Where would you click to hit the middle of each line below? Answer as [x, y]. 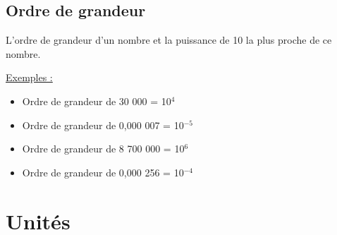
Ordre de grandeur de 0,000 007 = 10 [103, 125]
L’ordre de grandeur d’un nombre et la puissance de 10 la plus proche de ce [169, 40]
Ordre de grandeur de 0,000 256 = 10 [103, 172]
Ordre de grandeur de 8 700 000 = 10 [103, 149]
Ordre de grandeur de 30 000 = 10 [97, 101]
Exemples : [29, 77]
